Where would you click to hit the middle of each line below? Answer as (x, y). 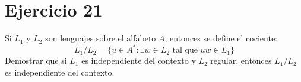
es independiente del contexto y (139, 60)
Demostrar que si (36, 60)
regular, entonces (241, 60)
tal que (185, 50)
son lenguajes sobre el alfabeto (101, 38)
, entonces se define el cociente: (221, 38)
